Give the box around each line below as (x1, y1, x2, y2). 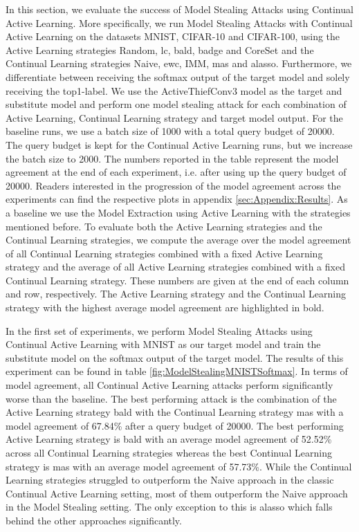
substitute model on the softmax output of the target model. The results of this (6, 350, 344, 365)
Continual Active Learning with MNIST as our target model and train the (6, 337, 321, 351)
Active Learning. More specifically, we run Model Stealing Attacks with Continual (6, 15, 353, 30)
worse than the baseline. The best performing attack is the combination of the (6, 391, 337, 405)
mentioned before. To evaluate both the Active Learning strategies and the (6, 219, 322, 233)
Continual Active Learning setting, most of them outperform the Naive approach (6, 486, 348, 500)
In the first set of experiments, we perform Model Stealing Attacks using (6, 323, 313, 338)
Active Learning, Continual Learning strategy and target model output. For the (6, 110, 343, 125)
